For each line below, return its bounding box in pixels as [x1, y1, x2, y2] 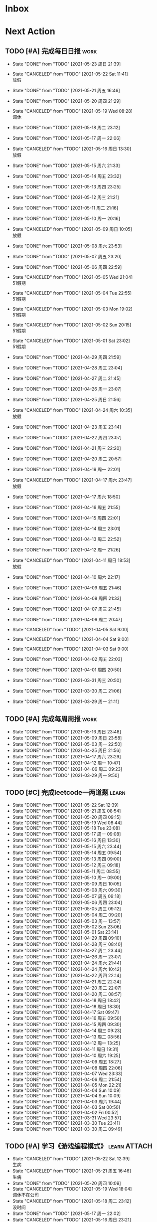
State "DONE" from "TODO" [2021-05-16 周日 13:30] [12, 837, 121, 843]
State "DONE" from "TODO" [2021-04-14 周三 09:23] [12, 1028, 122, 1034]
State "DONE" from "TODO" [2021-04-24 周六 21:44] [12, 960, 122, 966]
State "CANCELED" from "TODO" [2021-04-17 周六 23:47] [12, 477, 132, 483]
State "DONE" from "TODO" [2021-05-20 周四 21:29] [12, 98, 121, 104]
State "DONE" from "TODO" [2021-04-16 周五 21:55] [12, 505, 121, 511]
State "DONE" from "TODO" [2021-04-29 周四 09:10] [12, 935, 121, 941]
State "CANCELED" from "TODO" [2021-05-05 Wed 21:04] [12, 274, 133, 280]
